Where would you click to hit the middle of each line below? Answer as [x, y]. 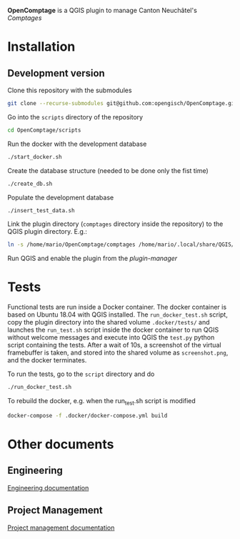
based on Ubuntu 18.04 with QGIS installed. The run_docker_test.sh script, [118, 315]
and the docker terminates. [47, 360]
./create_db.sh [30, 184]
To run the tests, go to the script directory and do [81, 374]
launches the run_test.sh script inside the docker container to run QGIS [113, 330]
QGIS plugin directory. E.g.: [47, 232]
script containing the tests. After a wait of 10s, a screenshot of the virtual [114, 345]
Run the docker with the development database [77, 144]
